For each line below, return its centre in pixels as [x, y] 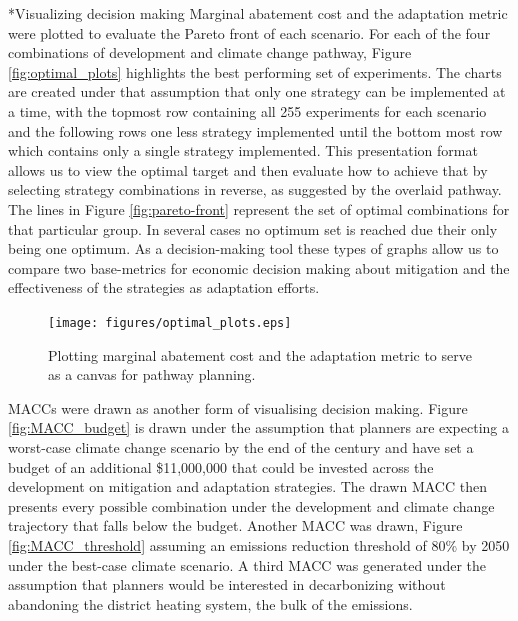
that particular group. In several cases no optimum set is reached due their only [253, 228]
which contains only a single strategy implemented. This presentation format [243, 150]
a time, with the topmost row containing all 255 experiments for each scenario [247, 110]
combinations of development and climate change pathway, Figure [210, 52]
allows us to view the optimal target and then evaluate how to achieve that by [248, 169]
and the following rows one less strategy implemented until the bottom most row [255, 130]
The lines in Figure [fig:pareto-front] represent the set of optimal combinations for [259, 208]
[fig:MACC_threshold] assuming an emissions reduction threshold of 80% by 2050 [259, 544]
